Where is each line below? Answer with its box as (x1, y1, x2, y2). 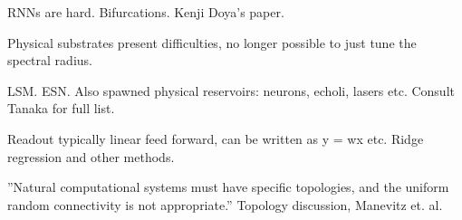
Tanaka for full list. (7, 99, 115, 118)
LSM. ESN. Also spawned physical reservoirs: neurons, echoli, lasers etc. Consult (7, 81, 455, 100)
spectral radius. (7, 51, 92, 70)
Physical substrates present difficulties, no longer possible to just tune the (7, 33, 417, 52)
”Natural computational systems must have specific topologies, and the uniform (7, 177, 449, 196)
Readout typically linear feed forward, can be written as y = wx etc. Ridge (7, 129, 424, 148)
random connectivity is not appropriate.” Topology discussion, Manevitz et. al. (7, 195, 443, 214)
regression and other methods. (7, 147, 175, 166)
